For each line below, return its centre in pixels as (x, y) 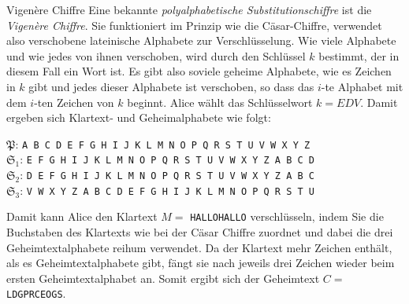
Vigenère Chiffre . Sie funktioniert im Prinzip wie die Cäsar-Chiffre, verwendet (194, 25)
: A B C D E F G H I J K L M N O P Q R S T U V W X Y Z (163, 143)
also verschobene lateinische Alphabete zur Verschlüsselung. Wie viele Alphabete (201, 40)
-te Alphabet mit (362, 86)
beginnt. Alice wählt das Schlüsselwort (220, 102)
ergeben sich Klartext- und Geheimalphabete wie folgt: (139, 117)
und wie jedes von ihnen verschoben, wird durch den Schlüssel (156, 55)
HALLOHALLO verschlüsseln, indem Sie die (287, 216)
